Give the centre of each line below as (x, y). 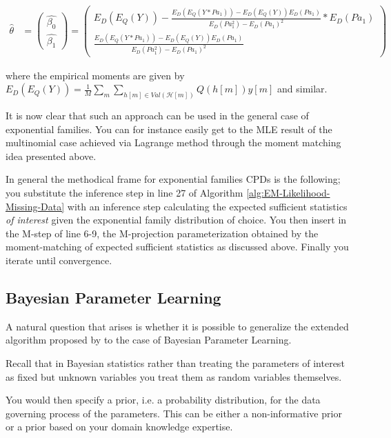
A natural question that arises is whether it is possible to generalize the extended (177, 326)
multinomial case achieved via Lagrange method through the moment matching (173, 142)
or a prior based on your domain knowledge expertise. (119, 427)
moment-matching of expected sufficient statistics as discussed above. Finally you (177, 247)
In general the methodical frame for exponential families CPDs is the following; (173, 179)
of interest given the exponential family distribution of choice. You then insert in (176, 220)
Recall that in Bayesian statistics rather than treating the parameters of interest (175, 362)
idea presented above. (51, 156)
